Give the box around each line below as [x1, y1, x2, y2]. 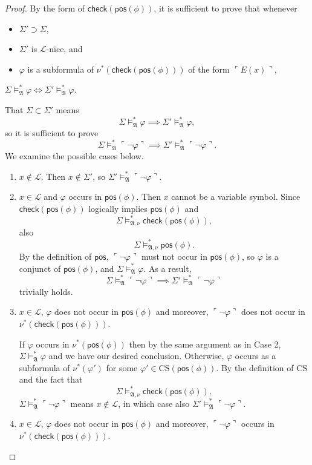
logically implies [88, 202, 148, 214]
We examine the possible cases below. [5, 150, 144, 162]
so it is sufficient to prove [5, 127, 99, 139]
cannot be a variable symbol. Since [171, 190, 301, 203]
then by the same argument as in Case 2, [129, 337, 281, 350]
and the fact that [19, 373, 83, 386]
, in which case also [118, 397, 190, 409]
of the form [188, 62, 230, 75]
